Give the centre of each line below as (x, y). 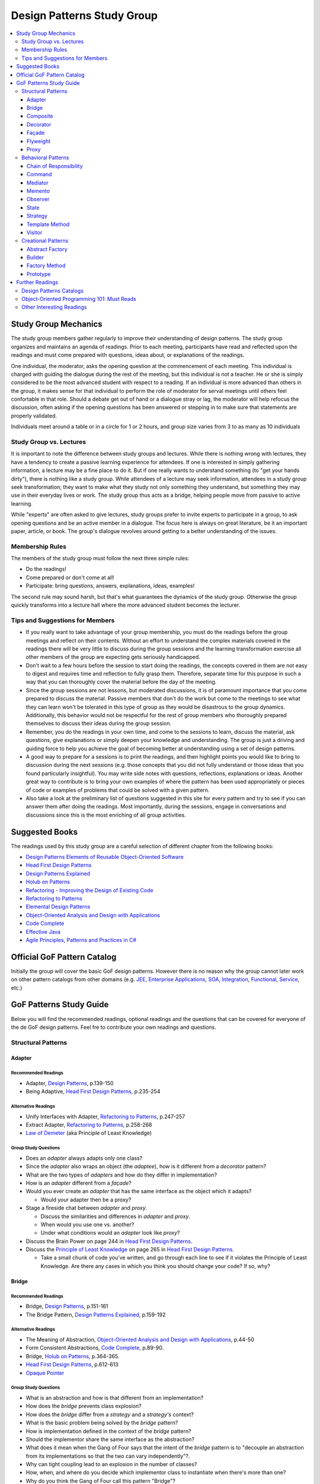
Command (39, 175)
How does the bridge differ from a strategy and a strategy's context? (110, 1414)
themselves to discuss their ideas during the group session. (99, 724)
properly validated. (34, 416)
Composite (40, 116)
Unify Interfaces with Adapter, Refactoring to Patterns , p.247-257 (105, 1117)
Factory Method (46, 266)
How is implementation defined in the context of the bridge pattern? (109, 1431)
